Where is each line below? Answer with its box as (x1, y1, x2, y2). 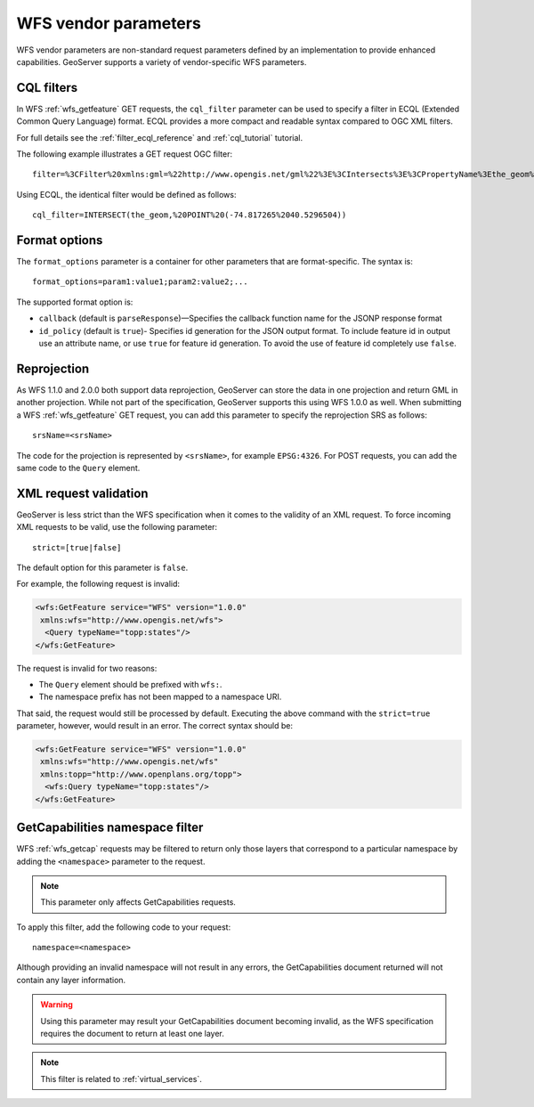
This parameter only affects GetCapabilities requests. (40, 897, 236, 908)
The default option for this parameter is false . (16, 562, 189, 573)
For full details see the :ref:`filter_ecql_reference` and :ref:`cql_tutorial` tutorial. (16, 132, 303, 142)
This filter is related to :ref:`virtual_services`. (40, 1073, 202, 1084)
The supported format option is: (16, 297, 133, 307)
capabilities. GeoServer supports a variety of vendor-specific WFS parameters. (16, 56, 307, 67)
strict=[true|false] (32, 542, 122, 552)
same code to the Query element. (16, 462, 141, 473)
